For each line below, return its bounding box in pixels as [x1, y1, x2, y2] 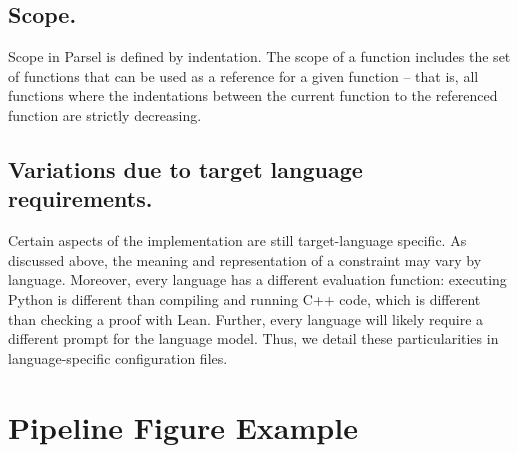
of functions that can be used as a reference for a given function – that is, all [8, 65, 479, 86]
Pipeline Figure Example [8, 406, 358, 447]
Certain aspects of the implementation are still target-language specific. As [8, 230, 467, 251]
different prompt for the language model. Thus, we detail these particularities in [8, 328, 499, 349]
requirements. [8, 183, 153, 214]
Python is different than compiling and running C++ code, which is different [8, 288, 481, 309]
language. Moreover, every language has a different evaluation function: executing [8, 269, 507, 290]
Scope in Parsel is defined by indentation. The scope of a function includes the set [8, 46, 511, 67]
